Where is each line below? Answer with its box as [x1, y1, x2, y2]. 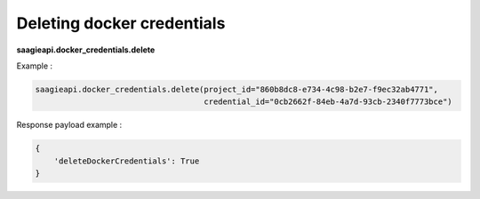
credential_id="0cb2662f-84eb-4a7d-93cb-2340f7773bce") [204, 97, 452, 107]
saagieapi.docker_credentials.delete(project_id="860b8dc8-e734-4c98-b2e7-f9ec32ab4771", [35, 84, 439, 94]
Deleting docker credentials [16, 13, 226, 33]
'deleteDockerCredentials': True [53, 155, 200, 166]
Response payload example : [16, 120, 123, 131]
